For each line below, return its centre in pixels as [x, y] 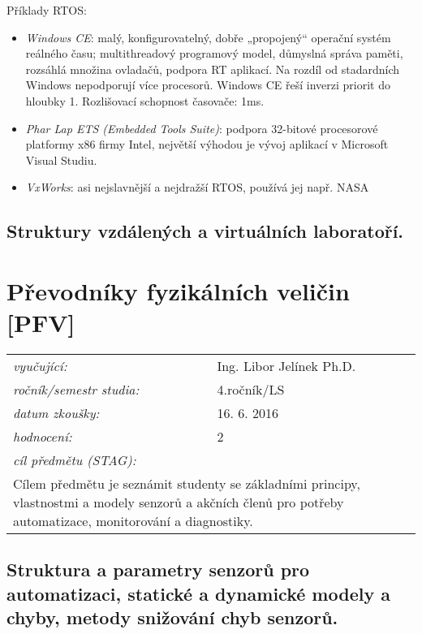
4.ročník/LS [251, 390]
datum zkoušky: [56, 413]
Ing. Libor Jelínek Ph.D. [286, 366]
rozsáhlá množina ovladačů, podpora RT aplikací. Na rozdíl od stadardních [213, 69]
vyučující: [40, 366]
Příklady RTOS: [47, 10]
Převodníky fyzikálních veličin [178, 290]
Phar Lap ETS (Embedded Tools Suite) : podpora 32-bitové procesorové [202, 128]
